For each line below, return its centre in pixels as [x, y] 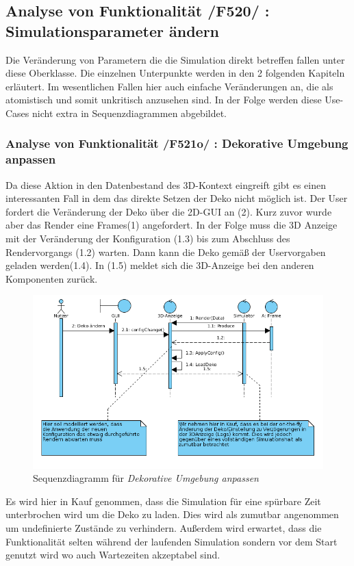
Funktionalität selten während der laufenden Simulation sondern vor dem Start [172, 541]
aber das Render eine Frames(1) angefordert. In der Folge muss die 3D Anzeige [172, 225]
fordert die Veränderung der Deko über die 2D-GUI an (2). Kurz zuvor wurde [169, 211]
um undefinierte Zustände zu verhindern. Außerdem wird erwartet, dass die [164, 528]
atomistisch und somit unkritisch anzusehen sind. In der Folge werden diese [164, 100]
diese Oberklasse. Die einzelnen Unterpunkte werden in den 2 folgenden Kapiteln [175, 73]
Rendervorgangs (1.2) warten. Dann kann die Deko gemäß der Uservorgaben [166, 252]
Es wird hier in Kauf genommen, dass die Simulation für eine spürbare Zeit [163, 501]
